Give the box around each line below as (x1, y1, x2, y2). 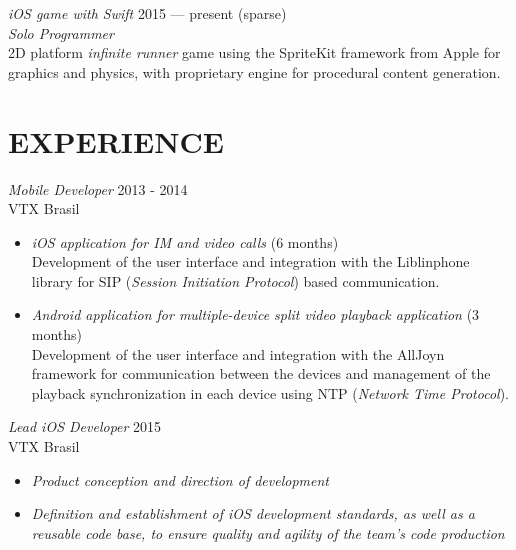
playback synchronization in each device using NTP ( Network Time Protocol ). (31, 382, 509, 403)
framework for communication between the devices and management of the (31, 363, 491, 384)
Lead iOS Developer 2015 (8, 416, 162, 437)
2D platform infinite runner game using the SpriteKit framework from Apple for (8, 42, 501, 63)
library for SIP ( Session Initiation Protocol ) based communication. (31, 270, 440, 291)
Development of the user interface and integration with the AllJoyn (31, 343, 445, 364)
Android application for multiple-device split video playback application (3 (31, 304, 480, 325)
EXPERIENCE (8, 120, 224, 161)
